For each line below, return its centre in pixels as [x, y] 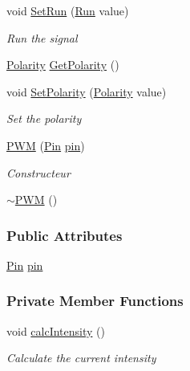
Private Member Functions [95, 301]
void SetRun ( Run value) [68, 10]
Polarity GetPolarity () [63, 65]
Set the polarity [44, 118]
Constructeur [38, 172]
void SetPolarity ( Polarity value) [87, 91]
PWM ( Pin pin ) [46, 145]
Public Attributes [65, 235]
